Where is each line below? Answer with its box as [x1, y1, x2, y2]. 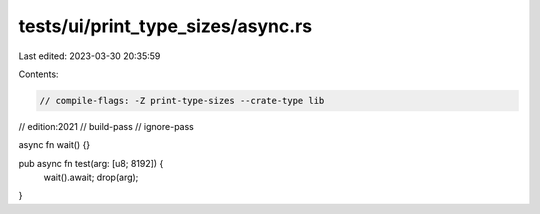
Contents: [18, 68, 59, 80]
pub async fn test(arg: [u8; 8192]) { [18, 157, 164, 169]
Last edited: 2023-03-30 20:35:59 [18, 50, 161, 62]
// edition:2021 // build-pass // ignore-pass [18, 120, 194, 132]
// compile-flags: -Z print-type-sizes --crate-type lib [39, 95, 325, 106]
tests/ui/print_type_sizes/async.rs [18, 15, 313, 37]
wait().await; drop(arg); [43, 171, 139, 184]
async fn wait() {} [18, 139, 91, 151]
